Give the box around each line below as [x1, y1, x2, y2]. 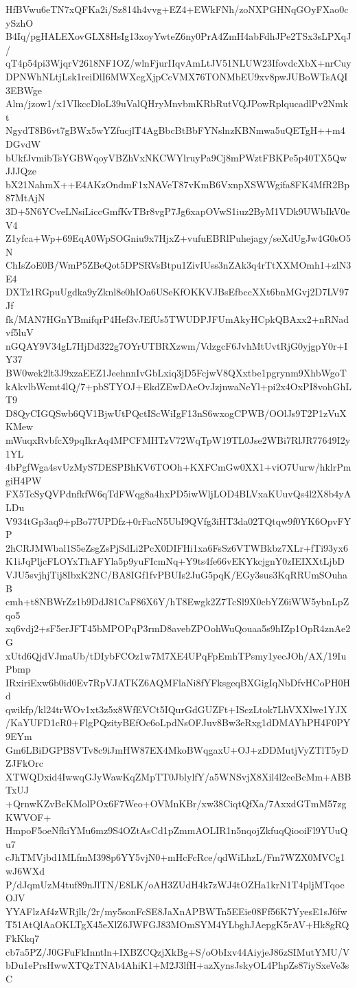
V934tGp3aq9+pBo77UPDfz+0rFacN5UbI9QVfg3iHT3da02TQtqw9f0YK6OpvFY [5, 513, 352, 528]
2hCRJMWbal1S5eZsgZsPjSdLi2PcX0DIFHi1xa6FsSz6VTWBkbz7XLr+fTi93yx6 [5, 540, 348, 554]
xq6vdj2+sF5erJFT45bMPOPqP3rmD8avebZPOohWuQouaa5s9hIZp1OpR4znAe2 [5, 621, 351, 636]
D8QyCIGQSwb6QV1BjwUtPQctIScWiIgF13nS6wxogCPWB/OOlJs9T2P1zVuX [5, 405, 347, 420]
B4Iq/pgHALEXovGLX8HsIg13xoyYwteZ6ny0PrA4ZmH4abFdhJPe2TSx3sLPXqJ [5, 29, 352, 43]
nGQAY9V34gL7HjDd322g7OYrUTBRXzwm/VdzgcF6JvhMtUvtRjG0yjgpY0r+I [5, 338, 348, 352]
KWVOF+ [5, 809, 51, 824]
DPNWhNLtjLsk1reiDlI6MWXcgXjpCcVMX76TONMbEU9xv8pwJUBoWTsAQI [5, 69, 348, 83]
